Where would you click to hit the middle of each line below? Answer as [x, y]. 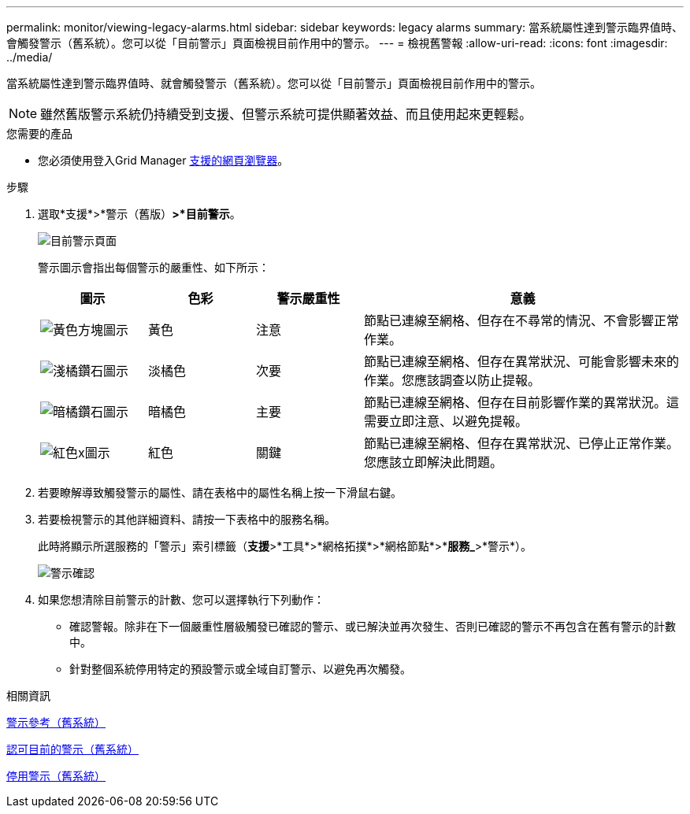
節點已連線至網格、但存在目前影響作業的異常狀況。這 [521, 402]
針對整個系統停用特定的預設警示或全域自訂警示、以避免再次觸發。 [240, 669]
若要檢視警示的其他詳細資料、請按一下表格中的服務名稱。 [187, 519]
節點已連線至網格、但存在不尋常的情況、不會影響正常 [521, 320]
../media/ [30, 57]
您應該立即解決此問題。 [433, 462]
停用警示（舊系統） [56, 776]
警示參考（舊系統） [56, 722]
